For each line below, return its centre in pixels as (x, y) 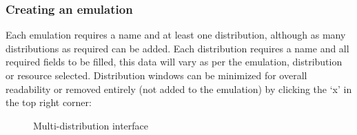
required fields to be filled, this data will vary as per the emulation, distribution (174, 62)
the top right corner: (49, 102)
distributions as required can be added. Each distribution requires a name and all (177, 48)
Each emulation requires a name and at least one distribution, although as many (176, 35)
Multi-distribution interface (91, 125)
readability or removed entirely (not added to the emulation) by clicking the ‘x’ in (179, 89)
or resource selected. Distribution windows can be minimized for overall (156, 75)
